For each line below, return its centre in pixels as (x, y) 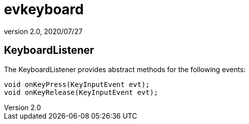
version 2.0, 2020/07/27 (43, 31)
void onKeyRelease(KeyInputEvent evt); (81, 92)
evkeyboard (44, 9)
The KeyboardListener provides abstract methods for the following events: (125, 69)
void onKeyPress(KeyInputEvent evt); (77, 84)
